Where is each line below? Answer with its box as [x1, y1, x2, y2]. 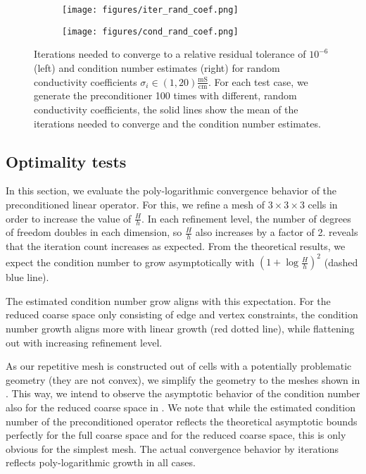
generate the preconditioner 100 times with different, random [34, 88, 297, 103]
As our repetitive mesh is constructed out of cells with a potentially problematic [6, 358, 352, 373]
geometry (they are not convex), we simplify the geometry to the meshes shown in [6, 372, 360, 387]
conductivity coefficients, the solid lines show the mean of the [34, 101, 298, 116]
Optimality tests [6, 150, 127, 172]
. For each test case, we [208, 74, 308, 89]
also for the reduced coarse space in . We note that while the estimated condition [6, 400, 355, 414]
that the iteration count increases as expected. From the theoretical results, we [6, 239, 346, 254]
